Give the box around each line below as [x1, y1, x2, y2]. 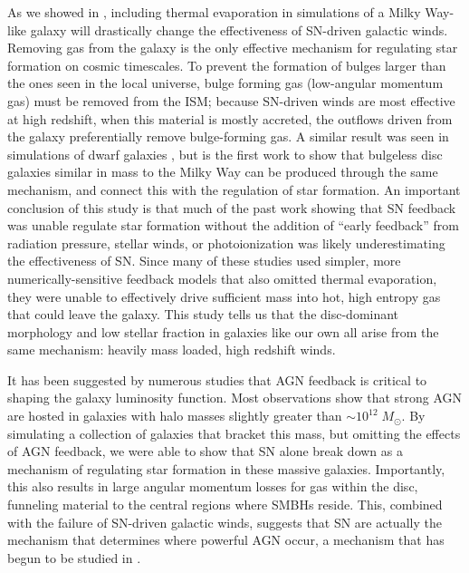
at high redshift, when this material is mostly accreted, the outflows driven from [7, 109, 453, 128]
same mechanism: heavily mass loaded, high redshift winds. [7, 340, 336, 359]
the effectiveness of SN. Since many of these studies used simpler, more [7, 251, 401, 270]
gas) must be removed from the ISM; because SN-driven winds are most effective [7, 91, 455, 110]
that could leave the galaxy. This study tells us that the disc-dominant [7, 305, 399, 324]
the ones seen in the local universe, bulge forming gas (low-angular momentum [7, 73, 444, 92]
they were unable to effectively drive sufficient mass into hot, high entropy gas [7, 286, 441, 306]
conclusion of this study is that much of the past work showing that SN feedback [7, 198, 456, 217]
